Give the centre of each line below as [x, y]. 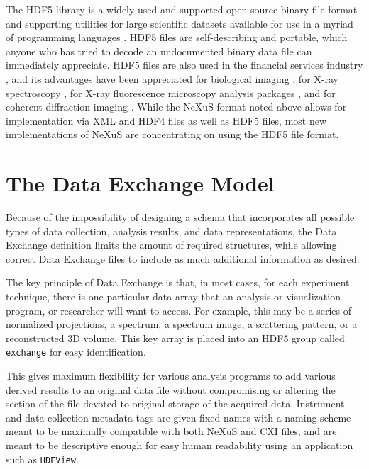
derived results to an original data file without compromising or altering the [171, 389]
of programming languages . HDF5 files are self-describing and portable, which [177, 37]
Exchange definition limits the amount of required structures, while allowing [171, 245]
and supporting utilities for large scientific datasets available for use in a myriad [180, 23]
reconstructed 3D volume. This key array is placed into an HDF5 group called [175, 338]
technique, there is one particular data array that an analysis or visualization [173, 296]
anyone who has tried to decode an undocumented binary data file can [159, 51]
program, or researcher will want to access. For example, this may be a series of [179, 310]
